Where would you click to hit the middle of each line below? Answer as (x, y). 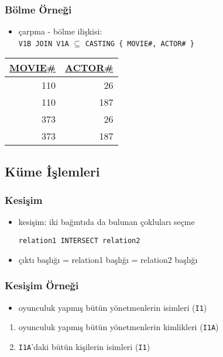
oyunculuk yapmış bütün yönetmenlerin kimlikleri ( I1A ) (119, 327)
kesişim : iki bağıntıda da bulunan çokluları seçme (107, 222)
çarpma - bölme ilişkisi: (60, 31)
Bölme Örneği (38, 9)
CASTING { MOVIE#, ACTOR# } (140, 44)
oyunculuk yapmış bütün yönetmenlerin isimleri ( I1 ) (113, 307)
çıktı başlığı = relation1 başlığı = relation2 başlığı (108, 259)
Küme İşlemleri (52, 171)
